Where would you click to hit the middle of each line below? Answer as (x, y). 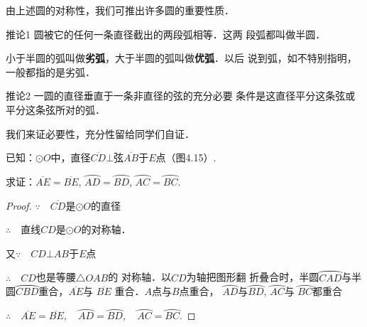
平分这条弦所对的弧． (55, 109)
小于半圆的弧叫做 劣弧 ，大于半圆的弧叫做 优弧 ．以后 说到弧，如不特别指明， (181, 58)
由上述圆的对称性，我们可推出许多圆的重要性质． (120, 10)
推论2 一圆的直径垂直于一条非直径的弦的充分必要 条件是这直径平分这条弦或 (181, 96)
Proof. (19, 205)
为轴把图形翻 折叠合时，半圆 (253, 277)
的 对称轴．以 (139, 277)
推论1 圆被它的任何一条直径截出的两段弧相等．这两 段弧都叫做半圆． (166, 34)
